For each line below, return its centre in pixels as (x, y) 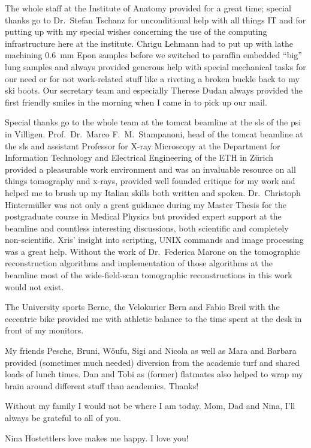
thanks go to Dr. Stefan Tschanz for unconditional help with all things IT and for (155, 19)
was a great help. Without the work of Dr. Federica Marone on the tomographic (153, 251)
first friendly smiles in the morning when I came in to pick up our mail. (136, 102)
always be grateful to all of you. (63, 417)
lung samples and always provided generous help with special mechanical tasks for (155, 66)
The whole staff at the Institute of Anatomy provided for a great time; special (148, 8)
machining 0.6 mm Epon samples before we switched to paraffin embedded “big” (153, 55)
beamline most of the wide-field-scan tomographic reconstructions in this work (149, 275)
